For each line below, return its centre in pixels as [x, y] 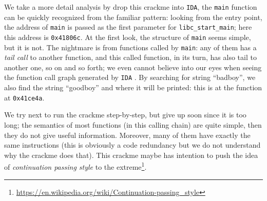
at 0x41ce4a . [24, 97]
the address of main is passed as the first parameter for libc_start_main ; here [128, 27]
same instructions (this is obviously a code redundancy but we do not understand [132, 145]
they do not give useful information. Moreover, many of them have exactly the [127, 135]
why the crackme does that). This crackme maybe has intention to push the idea [131, 155]
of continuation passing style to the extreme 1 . [75, 166]
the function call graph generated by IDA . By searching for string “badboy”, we [130, 77]
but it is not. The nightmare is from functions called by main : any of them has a [130, 47]
